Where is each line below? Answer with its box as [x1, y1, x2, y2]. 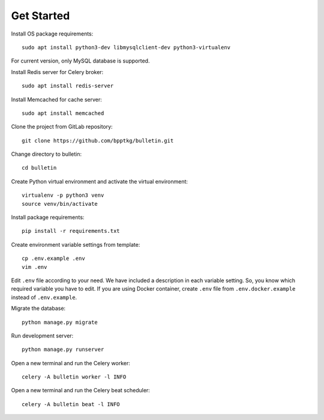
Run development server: [11, 332, 74, 339]
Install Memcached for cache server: [11, 96, 102, 103]
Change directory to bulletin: [11, 150, 82, 158]
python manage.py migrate [22, 319, 98, 326]
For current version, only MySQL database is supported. [11, 57, 150, 64]
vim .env [22, 264, 47, 270]
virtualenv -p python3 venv [22, 192, 104, 199]
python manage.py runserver [22, 346, 104, 353]
